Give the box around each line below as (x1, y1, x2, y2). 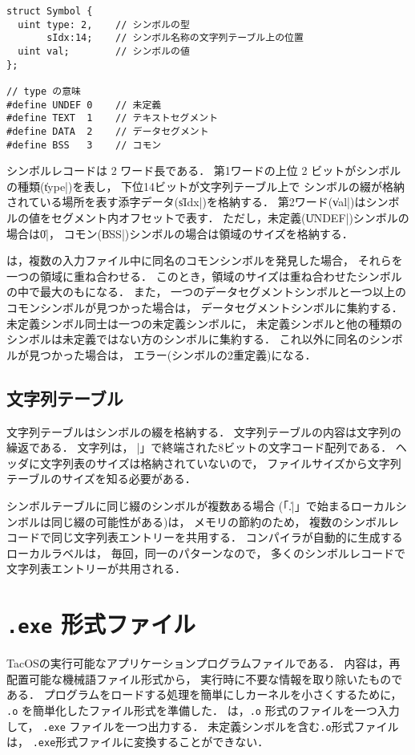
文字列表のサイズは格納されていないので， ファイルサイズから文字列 (39, 454, 401, 471)
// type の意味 (6, 85, 81, 97)
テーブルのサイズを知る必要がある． (6, 470, 196, 487)
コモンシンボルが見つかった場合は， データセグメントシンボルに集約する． (6, 298, 403, 315)
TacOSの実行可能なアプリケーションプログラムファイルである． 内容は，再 (6, 655, 401, 672)
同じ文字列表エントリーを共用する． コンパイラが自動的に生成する (50, 529, 403, 546)
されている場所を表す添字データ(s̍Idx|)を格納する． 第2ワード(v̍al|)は (6, 193, 366, 210)
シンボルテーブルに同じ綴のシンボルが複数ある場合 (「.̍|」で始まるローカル (6, 497, 396, 513)
